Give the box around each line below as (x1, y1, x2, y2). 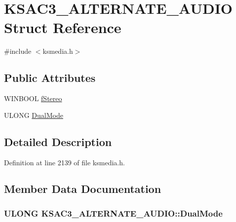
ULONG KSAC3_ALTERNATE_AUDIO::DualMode (4, 207, 223, 219)
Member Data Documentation (4, 181, 161, 196)
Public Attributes (4, 70, 96, 85)
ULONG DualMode (4, 110, 63, 120)
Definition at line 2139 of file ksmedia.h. (4, 157, 125, 167)
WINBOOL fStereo (4, 93, 62, 104)
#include (4, 46, 32, 56)
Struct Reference (4, 17, 121, 37)
